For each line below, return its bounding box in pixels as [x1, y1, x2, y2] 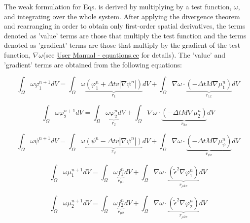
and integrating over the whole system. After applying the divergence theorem [4, 11, 240, 21]
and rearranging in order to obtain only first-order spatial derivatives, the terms [4, 21, 246, 31]
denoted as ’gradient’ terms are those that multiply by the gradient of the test [4, 40, 241, 50]
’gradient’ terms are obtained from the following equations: [4, 59, 182, 69]
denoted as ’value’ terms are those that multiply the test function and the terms [4, 30, 247, 40]
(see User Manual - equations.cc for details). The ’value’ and [43, 49, 225, 60]
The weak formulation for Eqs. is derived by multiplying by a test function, [4, 1, 232, 11]
